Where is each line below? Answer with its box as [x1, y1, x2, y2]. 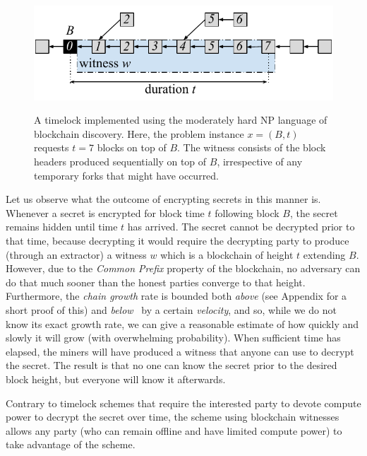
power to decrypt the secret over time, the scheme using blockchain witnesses [6, 409, 339, 424]
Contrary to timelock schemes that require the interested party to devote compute [6, 395, 361, 410]
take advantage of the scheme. [6, 437, 136, 452]
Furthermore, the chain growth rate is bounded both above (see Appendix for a [6, 288, 347, 303]
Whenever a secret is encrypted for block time [6, 205, 205, 220]
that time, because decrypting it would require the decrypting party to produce [6, 233, 349, 247]
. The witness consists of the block [177, 140, 326, 155]
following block [215, 205, 279, 220]
